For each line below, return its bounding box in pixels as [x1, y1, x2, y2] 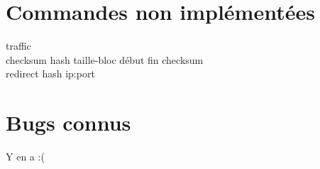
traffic [6, 38, 31, 53]
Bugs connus [6, 108, 131, 137]
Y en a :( [6, 149, 45, 164]
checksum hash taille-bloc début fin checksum [6, 52, 204, 67]
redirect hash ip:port [6, 66, 95, 81]
